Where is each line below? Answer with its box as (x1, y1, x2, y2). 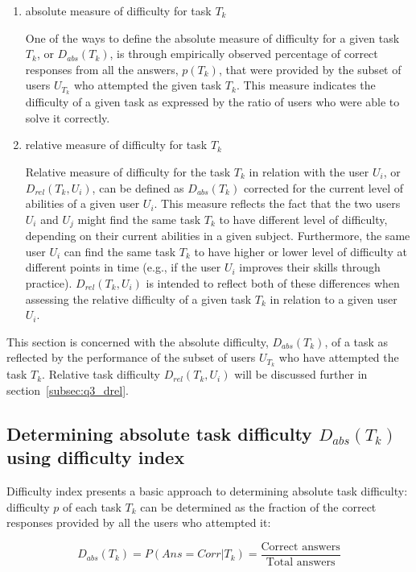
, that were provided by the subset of (218, 60, 402, 77)
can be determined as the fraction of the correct (140, 498, 377, 515)
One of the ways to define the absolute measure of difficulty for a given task (25, 29, 400, 46)
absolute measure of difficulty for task (25, 2, 212, 19)
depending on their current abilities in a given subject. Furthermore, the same (25, 227, 410, 244)
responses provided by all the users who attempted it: (6, 514, 271, 531)
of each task (63, 498, 122, 515)
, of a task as (324, 333, 389, 350)
